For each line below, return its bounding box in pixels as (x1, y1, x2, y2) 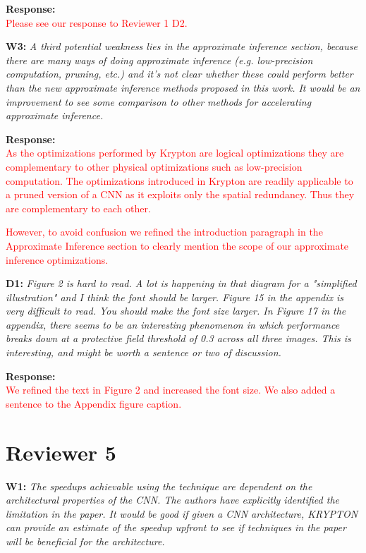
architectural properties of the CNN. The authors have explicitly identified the (6, 492, 340, 507)
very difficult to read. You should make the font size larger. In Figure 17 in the (6, 303, 346, 318)
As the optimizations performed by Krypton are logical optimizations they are (6, 145, 344, 160)
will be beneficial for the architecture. (6, 533, 165, 548)
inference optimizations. (6, 252, 109, 267)
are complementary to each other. (6, 200, 151, 215)
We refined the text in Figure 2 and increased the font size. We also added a (6, 382, 336, 397)
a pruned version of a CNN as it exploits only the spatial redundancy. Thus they (6, 187, 355, 202)
